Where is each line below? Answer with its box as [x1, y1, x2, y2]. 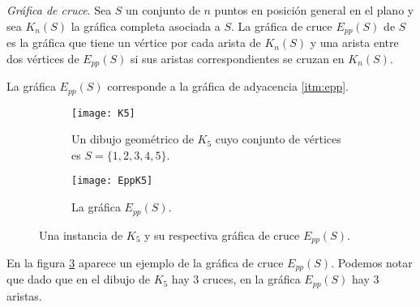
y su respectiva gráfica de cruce [144, 226, 300, 243]
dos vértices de [6, 49, 79, 66]
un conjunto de [126, 2, 200, 18]
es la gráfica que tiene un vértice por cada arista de [6, 34, 261, 51]
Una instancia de [39, 226, 123, 243]
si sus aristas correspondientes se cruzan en [131, 49, 345, 66]
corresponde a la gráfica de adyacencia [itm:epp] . [107, 78, 349, 95]
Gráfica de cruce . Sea [6, 2, 112, 18]
